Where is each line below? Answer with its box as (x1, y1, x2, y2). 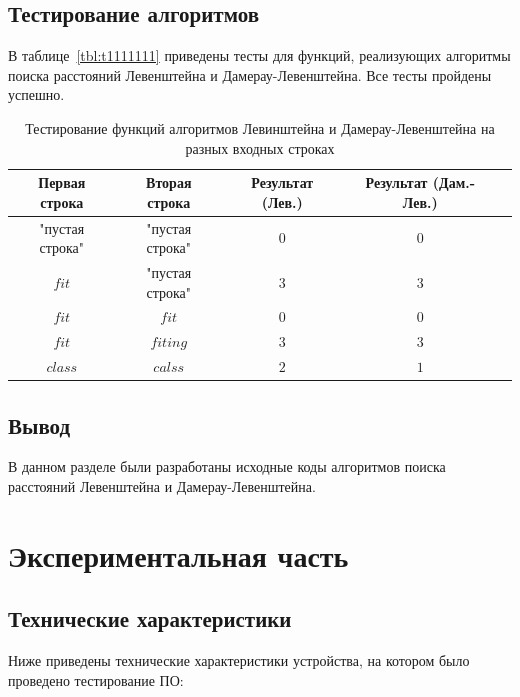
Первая (38, 172, 86, 193)
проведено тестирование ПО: (8, 669, 184, 690)
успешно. (8, 84, 65, 105)
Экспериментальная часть (8, 534, 349, 575)
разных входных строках (185, 137, 335, 158)
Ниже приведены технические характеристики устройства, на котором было (8, 650, 470, 671)
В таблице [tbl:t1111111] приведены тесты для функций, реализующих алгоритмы (8, 45, 511, 66)
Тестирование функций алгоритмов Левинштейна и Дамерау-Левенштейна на (25, 117, 495, 138)
